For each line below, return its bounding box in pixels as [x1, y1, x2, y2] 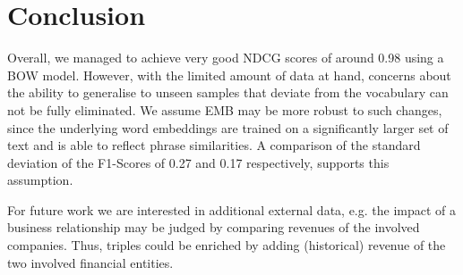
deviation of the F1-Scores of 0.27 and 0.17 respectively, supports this [7, 153, 390, 171]
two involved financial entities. [7, 253, 174, 271]
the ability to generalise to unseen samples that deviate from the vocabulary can [7, 83, 449, 102]
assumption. [7, 171, 73, 189]
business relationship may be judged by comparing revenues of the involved [7, 218, 420, 237]
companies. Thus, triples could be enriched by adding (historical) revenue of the [7, 236, 446, 254]
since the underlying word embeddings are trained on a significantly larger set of [7, 118, 449, 137]
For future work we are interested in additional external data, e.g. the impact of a [7, 200, 457, 219]
